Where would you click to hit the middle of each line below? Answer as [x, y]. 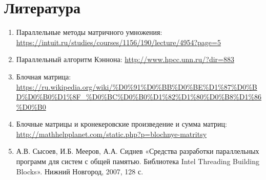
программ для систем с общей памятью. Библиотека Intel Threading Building [138, 161]
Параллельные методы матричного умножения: [89, 32]
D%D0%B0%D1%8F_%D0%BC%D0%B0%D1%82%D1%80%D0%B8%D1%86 [139, 97]
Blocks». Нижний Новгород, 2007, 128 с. [80, 171]
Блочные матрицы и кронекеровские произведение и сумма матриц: [121, 124]
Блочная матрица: [44, 76]
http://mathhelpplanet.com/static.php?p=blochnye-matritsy [111, 134]
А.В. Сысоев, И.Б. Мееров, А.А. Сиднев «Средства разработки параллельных [138, 151]
